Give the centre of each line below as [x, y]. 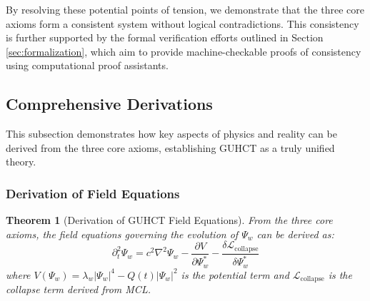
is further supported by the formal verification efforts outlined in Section [165, 37]
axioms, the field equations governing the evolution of [122, 234]
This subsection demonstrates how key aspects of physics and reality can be [171, 134]
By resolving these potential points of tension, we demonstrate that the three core [185, 9]
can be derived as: [295, 234]
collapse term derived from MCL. [78, 289]
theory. [21, 162]
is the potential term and [235, 274]
